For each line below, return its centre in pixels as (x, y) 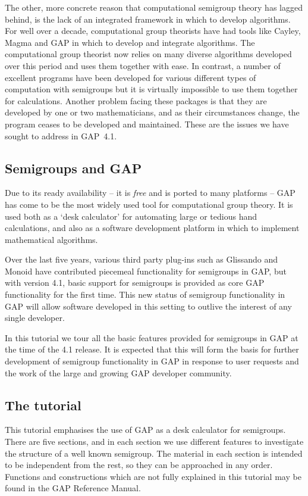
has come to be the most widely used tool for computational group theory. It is (149, 204)
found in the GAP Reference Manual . (73, 488)
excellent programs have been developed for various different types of (131, 77)
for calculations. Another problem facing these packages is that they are (136, 100)
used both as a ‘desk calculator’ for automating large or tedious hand (131, 216)
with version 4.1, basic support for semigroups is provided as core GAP (135, 283)
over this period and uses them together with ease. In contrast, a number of (143, 65)
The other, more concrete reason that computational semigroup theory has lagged (154, 7)
